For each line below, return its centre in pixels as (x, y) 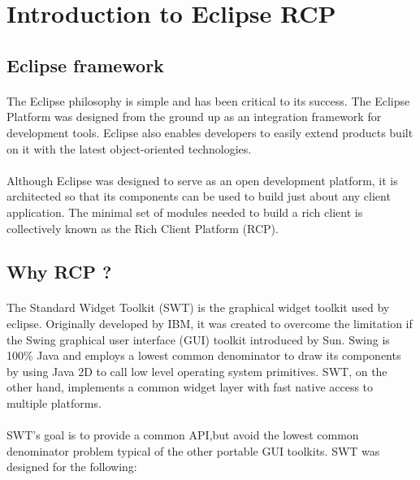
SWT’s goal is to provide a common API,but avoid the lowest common (183, 435)
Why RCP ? (59, 272)
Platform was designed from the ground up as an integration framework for (194, 117)
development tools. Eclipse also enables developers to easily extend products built (210, 132)
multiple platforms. (54, 403)
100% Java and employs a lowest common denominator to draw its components (204, 355)
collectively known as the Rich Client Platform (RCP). (143, 228)
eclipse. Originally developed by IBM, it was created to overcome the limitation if (210, 324)
